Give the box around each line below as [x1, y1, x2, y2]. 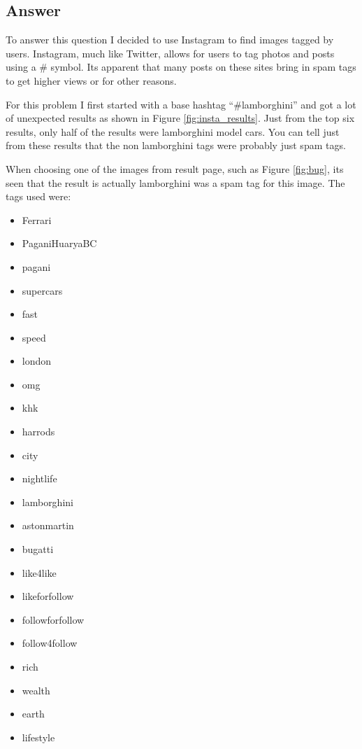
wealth [22, 682, 50, 697]
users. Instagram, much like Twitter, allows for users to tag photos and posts [6, 45, 335, 60]
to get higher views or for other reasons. [6, 73, 177, 87]
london [22, 353, 52, 368]
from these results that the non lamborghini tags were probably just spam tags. [6, 138, 346, 153]
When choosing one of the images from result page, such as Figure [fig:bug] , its [6, 161, 344, 176]
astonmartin [22, 518, 74, 533]
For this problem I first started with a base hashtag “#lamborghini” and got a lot [6, 97, 356, 111]
